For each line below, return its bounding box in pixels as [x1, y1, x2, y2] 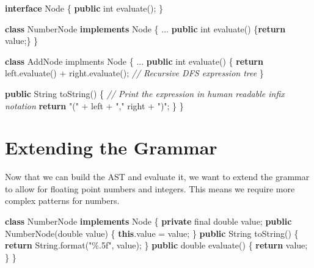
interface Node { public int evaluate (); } [5, 2, 164, 14]
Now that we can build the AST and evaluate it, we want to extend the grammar [5, 170, 310, 183]
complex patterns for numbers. [5, 194, 120, 207]
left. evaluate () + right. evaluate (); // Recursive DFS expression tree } [5, 67, 264, 79]
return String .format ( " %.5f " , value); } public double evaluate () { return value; [5, 239, 308, 252]
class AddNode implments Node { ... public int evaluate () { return [5, 54, 263, 67]
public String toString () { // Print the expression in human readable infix [5, 87, 285, 100]
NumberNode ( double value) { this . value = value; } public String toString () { [5, 226, 299, 239]
